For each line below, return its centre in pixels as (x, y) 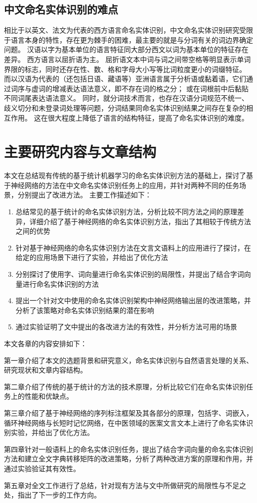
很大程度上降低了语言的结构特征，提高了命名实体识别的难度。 (148, 117)
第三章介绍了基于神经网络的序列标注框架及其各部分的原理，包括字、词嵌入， (128, 412)
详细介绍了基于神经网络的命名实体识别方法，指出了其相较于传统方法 (140, 221)
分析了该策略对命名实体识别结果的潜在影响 (85, 310)
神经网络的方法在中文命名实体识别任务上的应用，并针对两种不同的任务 (125, 185)
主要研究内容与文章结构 (80, 152)
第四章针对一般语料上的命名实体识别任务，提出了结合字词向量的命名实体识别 (128, 449)
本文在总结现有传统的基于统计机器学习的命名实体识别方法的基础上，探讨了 (125, 175)
